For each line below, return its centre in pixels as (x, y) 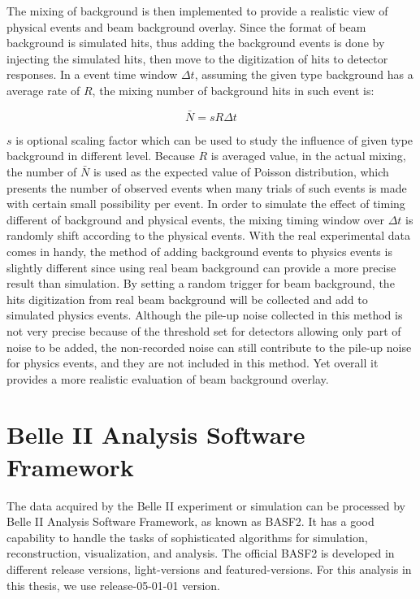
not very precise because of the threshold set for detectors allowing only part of (204, 330)
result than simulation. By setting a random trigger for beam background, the (201, 283)
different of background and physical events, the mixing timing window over (196, 219)
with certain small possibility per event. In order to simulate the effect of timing (206, 204)
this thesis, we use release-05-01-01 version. (113, 585)
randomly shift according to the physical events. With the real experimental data (209, 235)
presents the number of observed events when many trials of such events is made (207, 187)
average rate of (43, 90)
